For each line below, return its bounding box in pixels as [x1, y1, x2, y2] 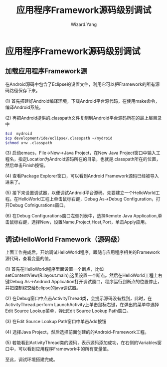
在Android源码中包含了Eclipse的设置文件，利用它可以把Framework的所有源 [5, 81, 160, 87]
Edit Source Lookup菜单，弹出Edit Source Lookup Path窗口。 [5, 308, 131, 314]
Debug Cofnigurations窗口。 [9, 202, 68, 208]
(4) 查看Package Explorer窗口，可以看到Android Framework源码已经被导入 [5, 173, 159, 179]
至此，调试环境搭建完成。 [5, 357, 58, 363]
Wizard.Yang [70, 21, 97, 27]
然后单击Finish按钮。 [5, 163, 48, 169]
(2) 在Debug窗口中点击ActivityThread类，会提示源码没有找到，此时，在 [5, 295, 152, 302]
